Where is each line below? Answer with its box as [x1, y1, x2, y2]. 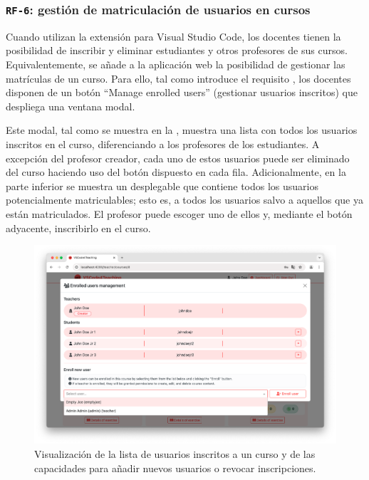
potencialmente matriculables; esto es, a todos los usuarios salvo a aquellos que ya [6, 192, 363, 207]
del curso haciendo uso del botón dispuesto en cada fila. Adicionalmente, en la [6, 165, 346, 179]
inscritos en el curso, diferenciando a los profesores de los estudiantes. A [6, 136, 320, 151]
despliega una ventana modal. [6, 98, 135, 113]
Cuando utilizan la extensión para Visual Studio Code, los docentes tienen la [6, 28, 341, 43]
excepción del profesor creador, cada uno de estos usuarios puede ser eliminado [6, 150, 350, 165]
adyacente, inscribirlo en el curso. [6, 220, 151, 235]
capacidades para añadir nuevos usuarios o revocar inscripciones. [34, 460, 316, 475]
